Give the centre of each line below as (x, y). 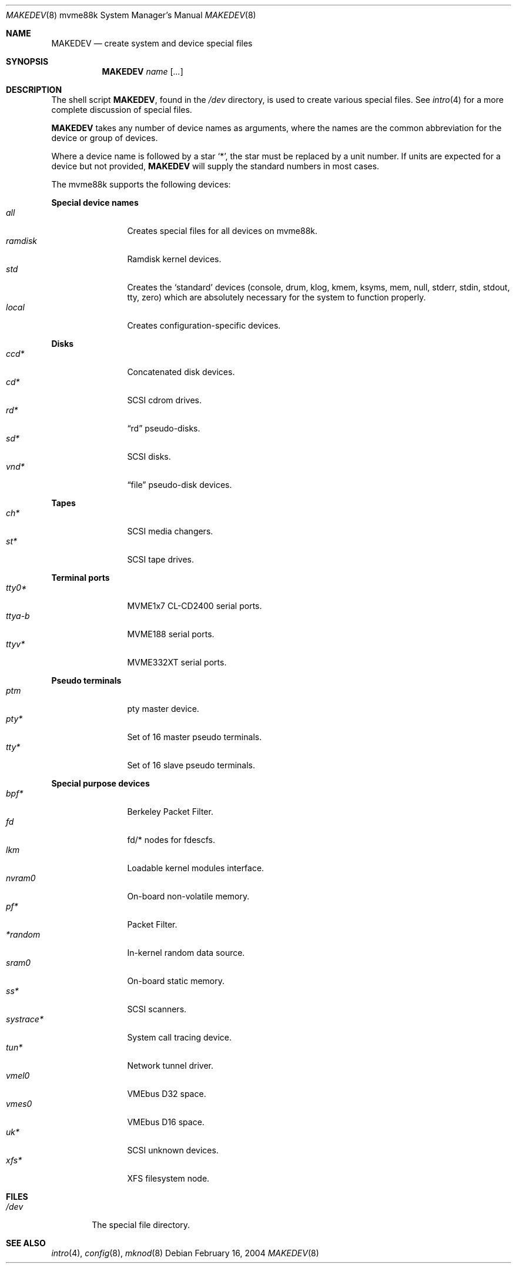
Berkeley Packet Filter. (170, 812)
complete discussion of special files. (122, 110)
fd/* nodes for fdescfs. (171, 840)
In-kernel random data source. (186, 953)
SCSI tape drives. (161, 559)
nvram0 (21, 878)
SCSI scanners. (157, 1009)
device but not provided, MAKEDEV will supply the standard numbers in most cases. (215, 166)
